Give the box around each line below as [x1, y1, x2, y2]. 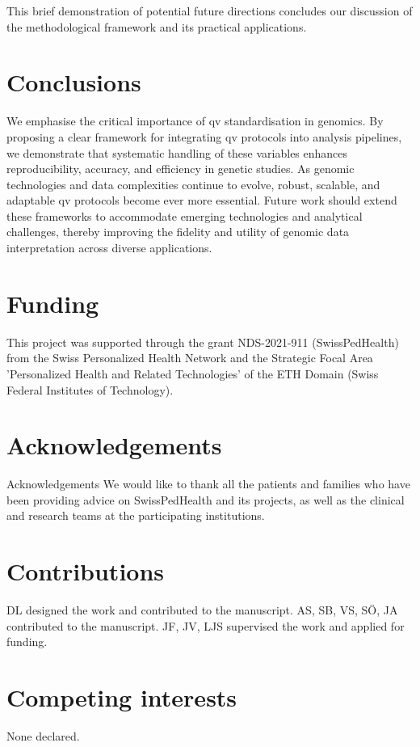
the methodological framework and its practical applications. [6, 18, 307, 35]
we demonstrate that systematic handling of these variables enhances [6, 144, 348, 161]
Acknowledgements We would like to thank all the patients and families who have [6, 475, 410, 492]
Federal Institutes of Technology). [6, 381, 174, 398]
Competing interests [6, 681, 237, 714]
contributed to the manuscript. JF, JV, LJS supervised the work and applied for [6, 617, 405, 634]
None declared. [6, 728, 80, 745]
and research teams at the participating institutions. [6, 507, 265, 524]
